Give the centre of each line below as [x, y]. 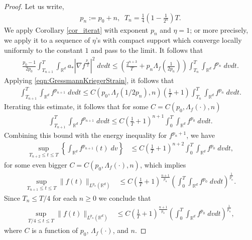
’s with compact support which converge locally [169, 40]
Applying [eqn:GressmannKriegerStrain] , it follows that [89, 80]
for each [65, 197]
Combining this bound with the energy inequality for [86, 135]
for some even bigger [36, 164]
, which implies [163, 164]
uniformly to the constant [43, 50]
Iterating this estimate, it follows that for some [76, 106]
